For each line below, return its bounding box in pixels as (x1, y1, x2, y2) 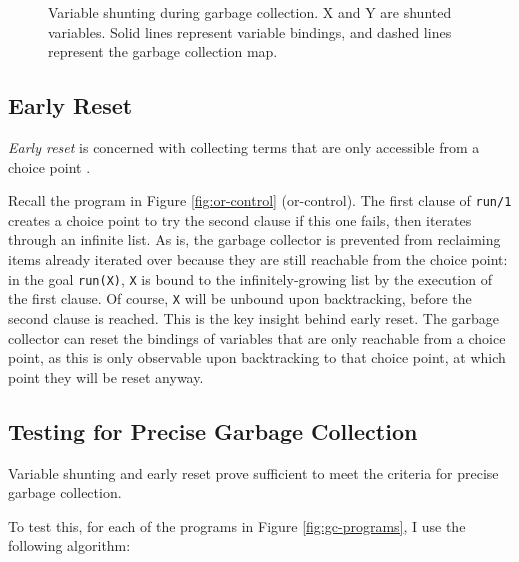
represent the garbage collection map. (48, 41, 278, 62)
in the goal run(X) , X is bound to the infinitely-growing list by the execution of (8, 268, 492, 289)
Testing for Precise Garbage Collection (8, 415, 418, 446)
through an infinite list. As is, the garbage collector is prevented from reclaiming (8, 229, 501, 250)
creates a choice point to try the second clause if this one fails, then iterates (8, 209, 472, 230)
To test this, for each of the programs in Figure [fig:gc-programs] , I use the (8, 515, 466, 536)
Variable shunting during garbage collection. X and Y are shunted (48, 2, 452, 22)
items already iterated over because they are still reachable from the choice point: (8, 249, 508, 270)
